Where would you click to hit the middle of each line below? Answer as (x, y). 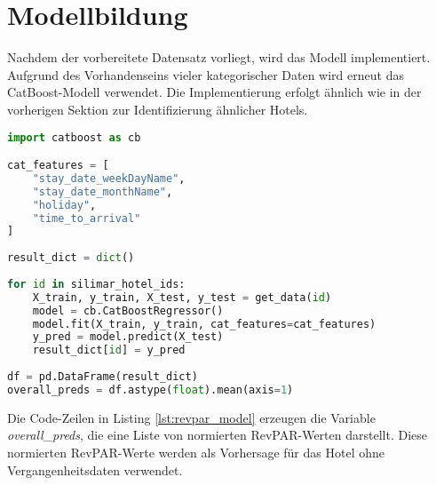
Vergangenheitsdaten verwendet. (95, 469)
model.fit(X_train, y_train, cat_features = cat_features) (204, 324)
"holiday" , (64, 205)
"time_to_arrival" (87, 218)
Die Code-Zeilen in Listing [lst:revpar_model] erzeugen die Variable (191, 417)
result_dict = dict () (71, 258)
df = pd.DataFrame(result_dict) (103, 377)
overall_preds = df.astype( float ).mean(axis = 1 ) (151, 390)
